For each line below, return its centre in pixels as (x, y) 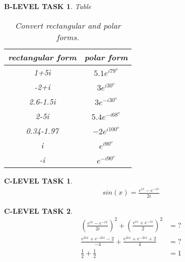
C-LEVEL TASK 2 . (38, 210)
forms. (68, 37)
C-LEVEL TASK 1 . (38, 180)
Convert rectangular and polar (68, 25)
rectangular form (42, 57)
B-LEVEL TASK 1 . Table (48, 6)
